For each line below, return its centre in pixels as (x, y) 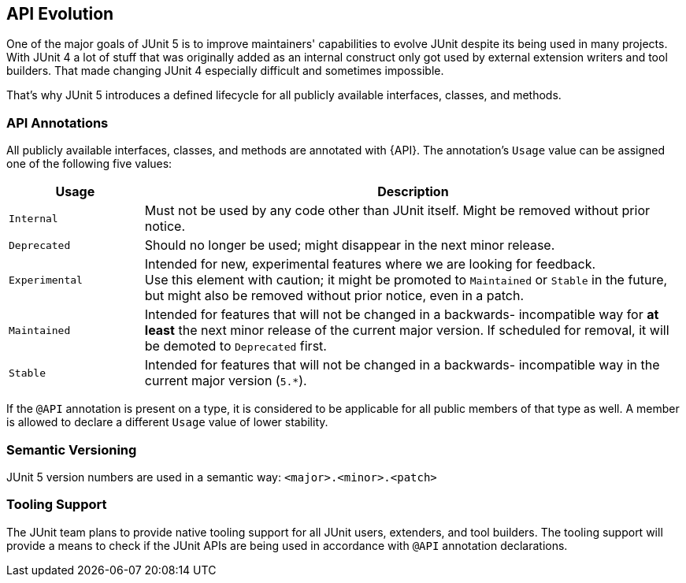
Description (413, 192)
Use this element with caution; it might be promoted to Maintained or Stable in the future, (406, 280)
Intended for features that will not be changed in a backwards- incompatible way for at (402, 315)
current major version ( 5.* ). (226, 381)
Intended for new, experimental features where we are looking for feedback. (370, 264)
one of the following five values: (89, 164)
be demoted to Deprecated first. (235, 346)
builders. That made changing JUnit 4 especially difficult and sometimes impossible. (225, 71)
